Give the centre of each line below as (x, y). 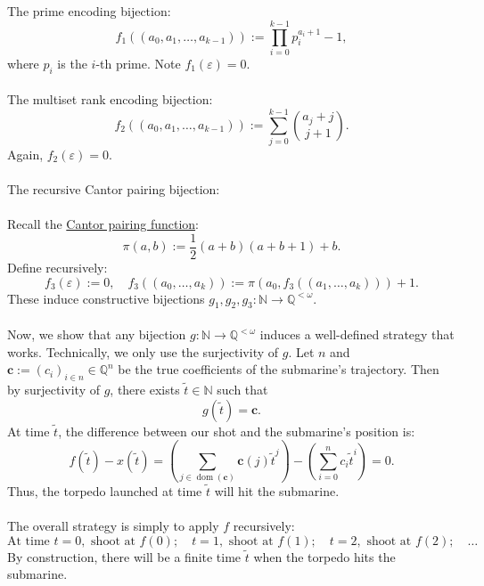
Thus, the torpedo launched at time (105, 491)
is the (72, 63)
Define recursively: (57, 268)
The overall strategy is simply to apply (113, 526)
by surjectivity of (53, 390)
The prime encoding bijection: (89, 11)
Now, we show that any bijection (97, 334)
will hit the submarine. (277, 491)
